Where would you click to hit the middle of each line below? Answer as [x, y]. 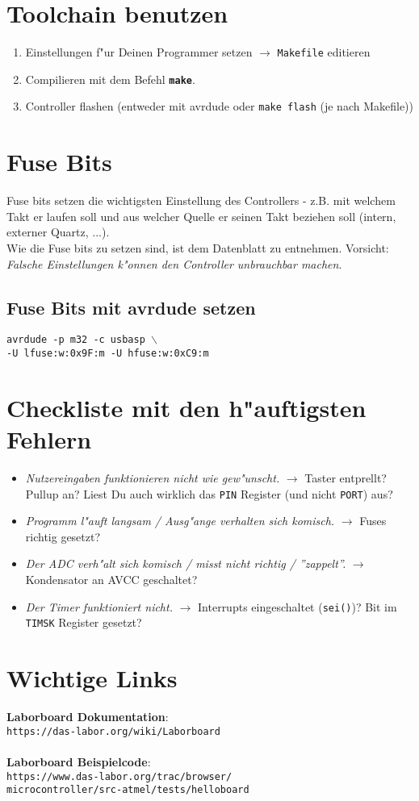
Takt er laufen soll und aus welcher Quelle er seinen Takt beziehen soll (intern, [201, 216]
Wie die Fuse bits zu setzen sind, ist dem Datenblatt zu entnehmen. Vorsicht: [198, 248]
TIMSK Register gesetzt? [84, 622]
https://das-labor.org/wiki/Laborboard [113, 731]
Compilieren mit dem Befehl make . [110, 79]
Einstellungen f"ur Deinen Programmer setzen [139, 52]
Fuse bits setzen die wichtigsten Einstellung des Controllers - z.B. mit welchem [201, 200]
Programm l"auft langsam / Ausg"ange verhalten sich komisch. [180, 521]
